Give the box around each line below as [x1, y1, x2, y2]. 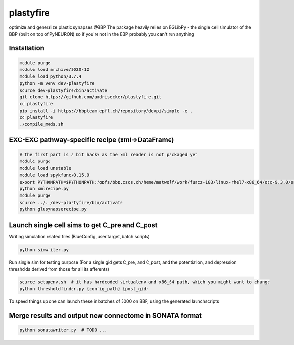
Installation [9, 44, 44, 52]
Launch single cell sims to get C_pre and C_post [9, 221, 158, 229]
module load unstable [19, 165, 72, 171]
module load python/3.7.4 [19, 73, 82, 79]
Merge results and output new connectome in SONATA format [9, 311, 202, 320]
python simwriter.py [19, 247, 69, 252]
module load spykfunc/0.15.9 [19, 172, 90, 178]
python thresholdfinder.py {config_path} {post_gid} [19, 286, 149, 292]
